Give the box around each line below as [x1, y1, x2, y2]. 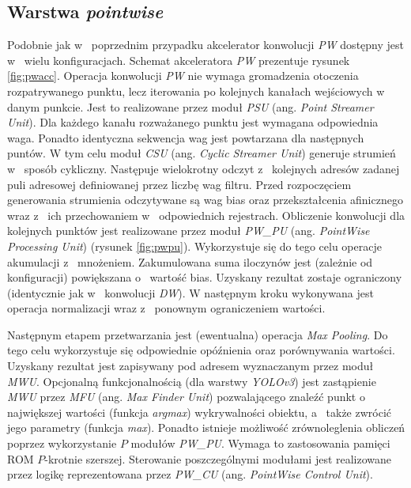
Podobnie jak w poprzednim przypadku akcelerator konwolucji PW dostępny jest [7, 36, 404, 53]
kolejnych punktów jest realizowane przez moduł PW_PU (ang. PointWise [7, 222, 370, 239]
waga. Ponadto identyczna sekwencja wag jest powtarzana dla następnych [7, 129, 364, 146]
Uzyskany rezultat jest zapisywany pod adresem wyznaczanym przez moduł [7, 357, 374, 374]
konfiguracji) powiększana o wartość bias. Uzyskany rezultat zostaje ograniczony [7, 269, 402, 286]
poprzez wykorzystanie [7, 435, 117, 452]
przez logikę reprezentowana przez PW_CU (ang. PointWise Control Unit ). [7, 466, 373, 482]
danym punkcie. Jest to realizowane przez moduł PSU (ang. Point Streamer [7, 98, 374, 115]
